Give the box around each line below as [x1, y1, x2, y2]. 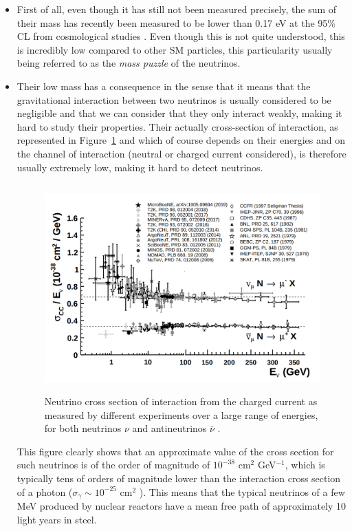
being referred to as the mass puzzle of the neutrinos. [16, 56, 241, 70]
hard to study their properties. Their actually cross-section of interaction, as [16, 119, 338, 133]
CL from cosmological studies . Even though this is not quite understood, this [16, 29, 345, 43]
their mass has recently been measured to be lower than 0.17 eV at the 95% [16, 15, 335, 30]
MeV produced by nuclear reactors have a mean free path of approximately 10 [16, 499, 346, 513]
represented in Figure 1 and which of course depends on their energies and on [16, 133, 345, 147]
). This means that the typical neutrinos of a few [139, 484, 345, 499]
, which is [285, 457, 325, 472]
